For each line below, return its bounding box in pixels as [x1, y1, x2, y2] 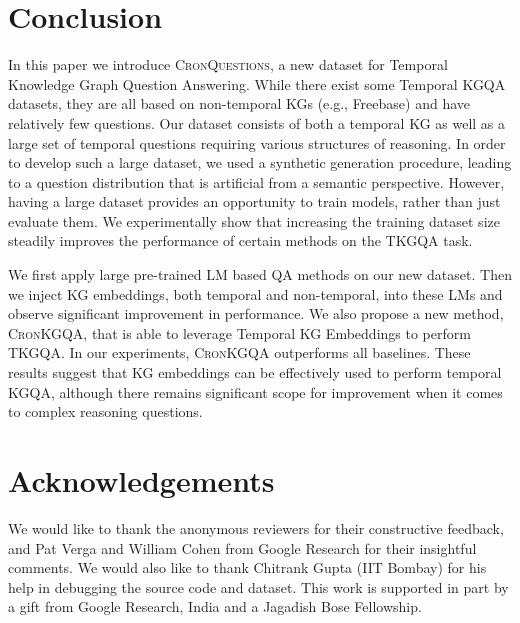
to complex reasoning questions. [8, 401, 203, 422]
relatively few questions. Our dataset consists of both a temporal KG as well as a [8, 112, 506, 133]
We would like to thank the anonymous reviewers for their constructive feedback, [8, 517, 504, 538]
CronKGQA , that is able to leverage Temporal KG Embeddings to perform [8, 322, 471, 343]
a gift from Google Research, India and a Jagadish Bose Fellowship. [8, 596, 422, 617]
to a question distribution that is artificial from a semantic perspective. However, [8, 171, 505, 192]
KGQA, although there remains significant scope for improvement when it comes [8, 381, 503, 402]
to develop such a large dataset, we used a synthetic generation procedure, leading [8, 152, 512, 173]
